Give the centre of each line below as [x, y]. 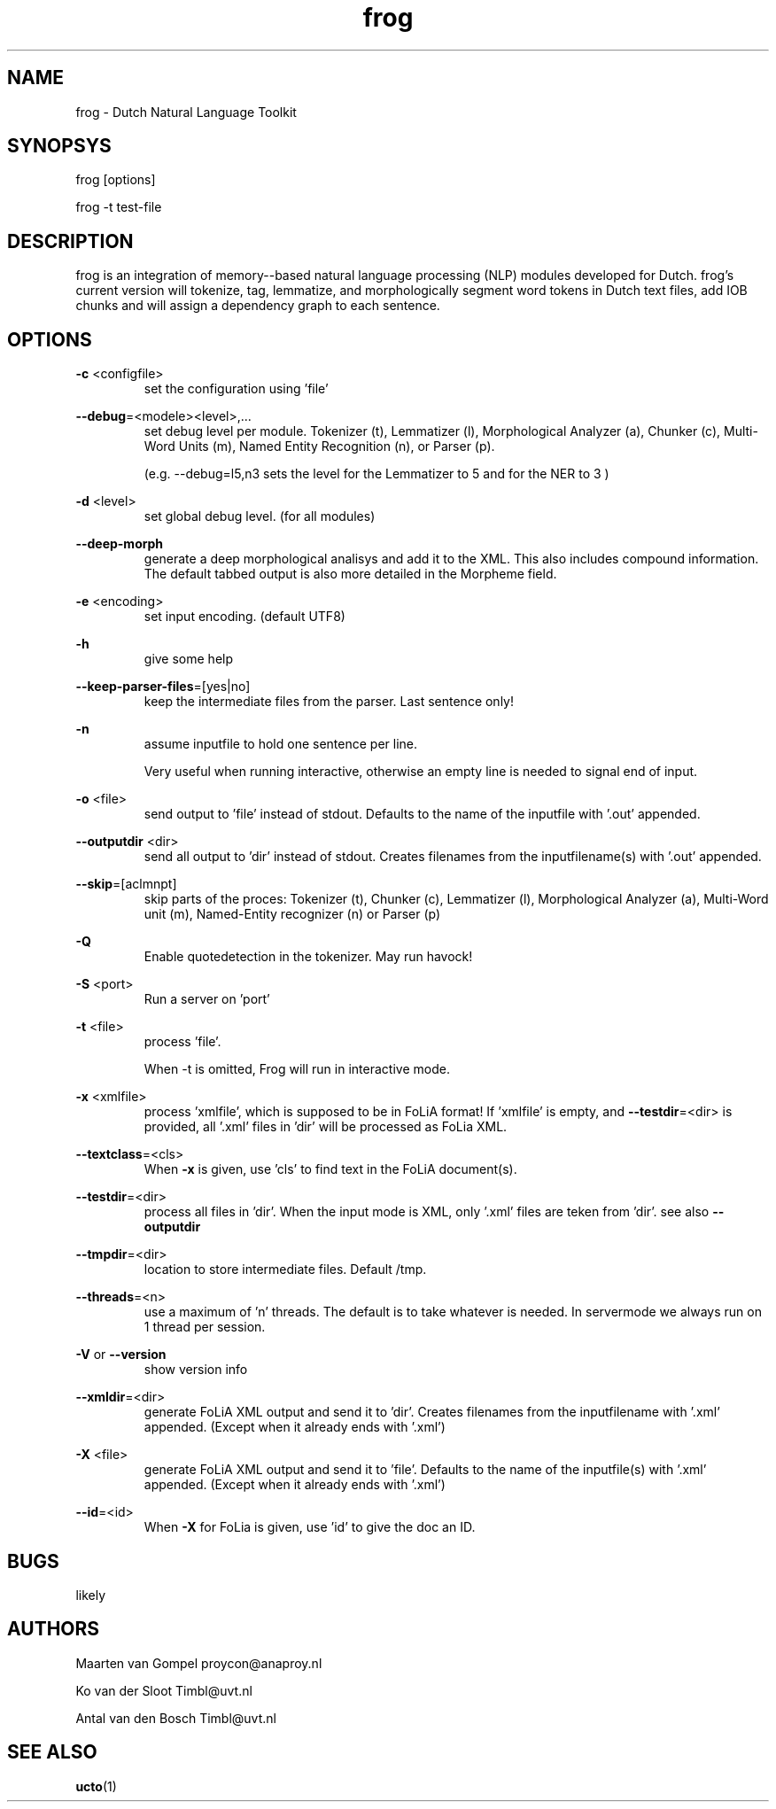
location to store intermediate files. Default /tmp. [285, 1269]
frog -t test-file [119, 207]
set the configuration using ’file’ [236, 389]
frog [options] [116, 180]
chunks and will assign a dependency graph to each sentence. [258, 306]
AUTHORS [54, 1629]
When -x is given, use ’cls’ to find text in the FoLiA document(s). [330, 1169]
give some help [189, 659]
